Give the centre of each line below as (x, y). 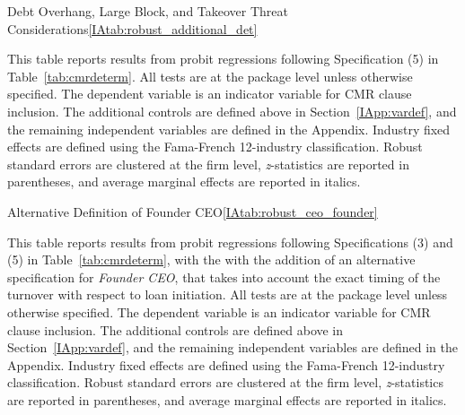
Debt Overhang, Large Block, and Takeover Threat (148, 11)
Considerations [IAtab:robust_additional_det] (132, 28)
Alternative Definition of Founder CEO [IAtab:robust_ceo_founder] (193, 211)
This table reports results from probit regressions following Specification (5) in (223, 59)
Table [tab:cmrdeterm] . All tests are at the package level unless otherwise (210, 76)
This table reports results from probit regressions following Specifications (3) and (230, 242)
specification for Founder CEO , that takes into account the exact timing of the (224, 277)
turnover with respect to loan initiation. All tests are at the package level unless (228, 294)
